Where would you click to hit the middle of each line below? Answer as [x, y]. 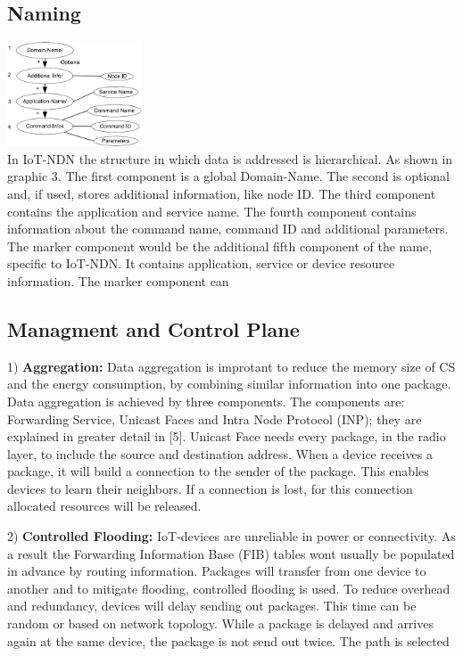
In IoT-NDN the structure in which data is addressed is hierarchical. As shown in [230, 158]
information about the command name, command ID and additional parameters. [228, 229]
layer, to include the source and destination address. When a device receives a [220, 453]
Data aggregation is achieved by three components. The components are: [206, 401]
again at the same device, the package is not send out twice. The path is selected [228, 640]
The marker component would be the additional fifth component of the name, [220, 246]
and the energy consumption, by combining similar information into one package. [229, 384]
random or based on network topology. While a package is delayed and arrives [220, 623]
